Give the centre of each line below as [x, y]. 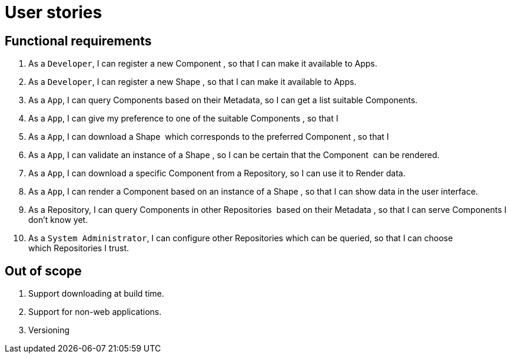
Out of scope [43, 271]
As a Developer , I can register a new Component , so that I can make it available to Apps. [203, 64]
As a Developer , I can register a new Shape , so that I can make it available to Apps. [193, 82]
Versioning [49, 330]
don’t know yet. [58, 220]
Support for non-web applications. [95, 312]
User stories [54, 12]
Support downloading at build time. [96, 294]
